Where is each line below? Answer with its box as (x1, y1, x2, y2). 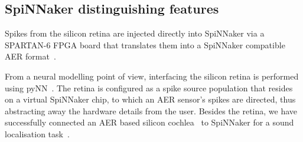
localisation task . (5, 127, 70, 140)
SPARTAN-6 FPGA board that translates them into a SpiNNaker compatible (5, 38, 285, 51)
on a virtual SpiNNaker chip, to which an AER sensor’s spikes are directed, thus (5, 93, 296, 105)
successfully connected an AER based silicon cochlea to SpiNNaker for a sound (5, 116, 294, 128)
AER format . (5, 50, 56, 62)
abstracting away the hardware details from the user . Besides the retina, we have (5, 104, 298, 117)
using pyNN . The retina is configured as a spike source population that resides (5, 81, 293, 94)
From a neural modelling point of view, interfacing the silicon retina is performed (5, 70, 299, 82)
